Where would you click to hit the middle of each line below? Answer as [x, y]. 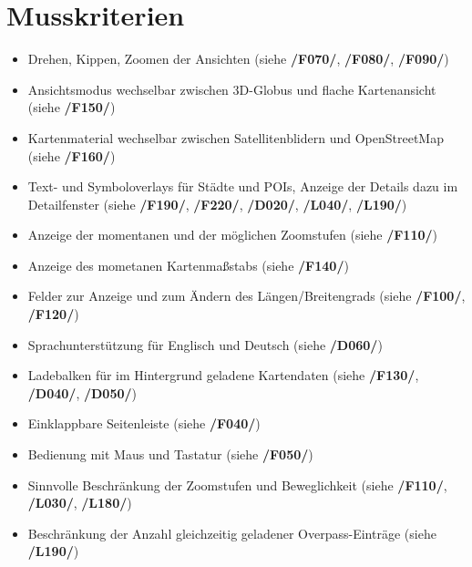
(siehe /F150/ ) [72, 107]
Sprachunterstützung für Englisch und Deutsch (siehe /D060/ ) [205, 344]
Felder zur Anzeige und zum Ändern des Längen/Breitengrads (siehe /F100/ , [246, 296]
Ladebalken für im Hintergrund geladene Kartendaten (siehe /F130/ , [223, 375]
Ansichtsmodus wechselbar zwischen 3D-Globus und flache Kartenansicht [232, 89]
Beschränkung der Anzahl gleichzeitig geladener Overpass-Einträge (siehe [232, 533]
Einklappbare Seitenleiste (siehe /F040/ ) [144, 423]
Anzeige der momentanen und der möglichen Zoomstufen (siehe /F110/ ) [233, 235]
